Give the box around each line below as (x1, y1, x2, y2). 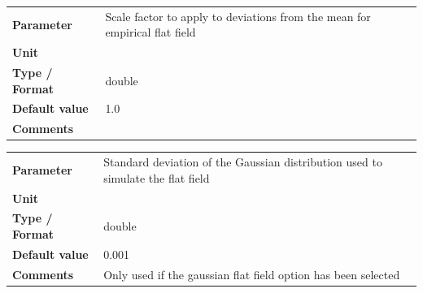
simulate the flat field (103, 169, 210, 186)
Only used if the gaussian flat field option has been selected (103, 265, 400, 282)
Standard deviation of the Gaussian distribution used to (103, 153, 382, 170)
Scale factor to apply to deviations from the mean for (105, 7, 371, 24)
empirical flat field (105, 24, 196, 41)
